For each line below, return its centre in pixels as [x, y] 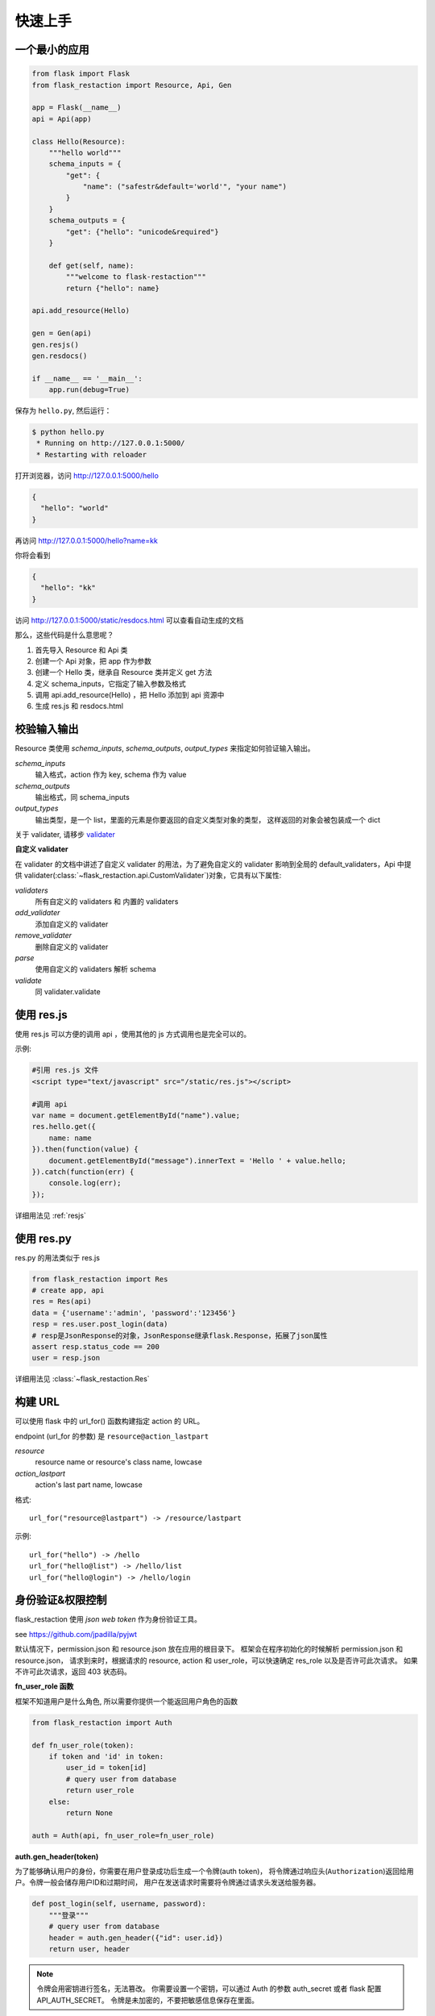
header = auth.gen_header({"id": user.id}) [136, 1938]
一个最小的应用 [52, 50]
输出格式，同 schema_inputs [83, 797]
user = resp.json [66, 1358]
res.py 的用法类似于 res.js [58, 1257]
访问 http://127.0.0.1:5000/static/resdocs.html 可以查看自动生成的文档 [129, 620]
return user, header [89, 1949]
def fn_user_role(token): [83, 1745]
